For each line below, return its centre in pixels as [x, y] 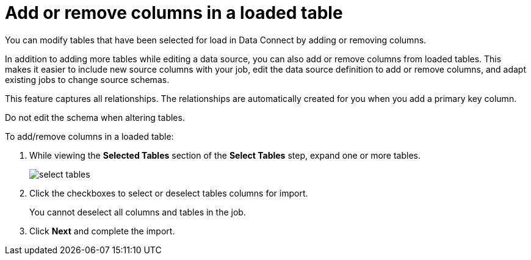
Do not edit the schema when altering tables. [95, 117]
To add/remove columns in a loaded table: [89, 136]
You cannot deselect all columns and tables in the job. [138, 212]
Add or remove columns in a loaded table [174, 13]
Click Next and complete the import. [102, 231]
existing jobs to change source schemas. [87, 79]
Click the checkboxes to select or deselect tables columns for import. [169, 193]
